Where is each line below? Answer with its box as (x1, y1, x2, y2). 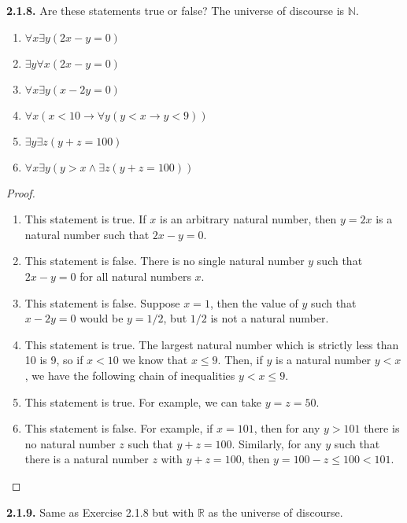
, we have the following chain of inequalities (24, 366, 235, 383)
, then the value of (209, 294, 298, 311)
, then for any (253, 420, 320, 436)
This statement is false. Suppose (24, 294, 180, 311)
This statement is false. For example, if (24, 420, 213, 436)
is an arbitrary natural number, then (160, 211, 337, 227)
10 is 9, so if (24, 352, 83, 368)
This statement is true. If (24, 211, 146, 227)
